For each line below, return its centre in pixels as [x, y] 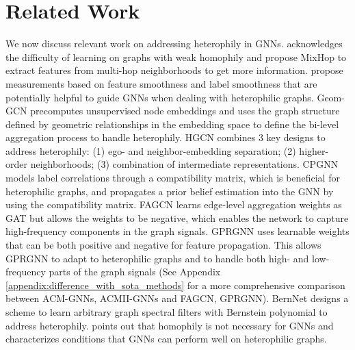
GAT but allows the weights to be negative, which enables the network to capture [177, 217]
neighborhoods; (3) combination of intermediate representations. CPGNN [184, 164]
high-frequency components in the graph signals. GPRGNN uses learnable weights [177, 231]
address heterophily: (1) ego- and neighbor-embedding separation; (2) [151, 150]
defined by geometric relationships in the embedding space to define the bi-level [172, 124]
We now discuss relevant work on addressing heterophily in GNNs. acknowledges [174, 43]
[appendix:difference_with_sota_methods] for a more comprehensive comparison [175, 285]
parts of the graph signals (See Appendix [135, 272]
